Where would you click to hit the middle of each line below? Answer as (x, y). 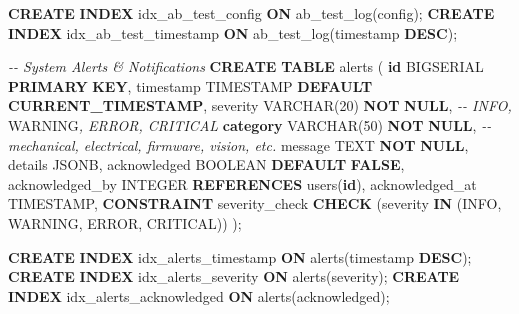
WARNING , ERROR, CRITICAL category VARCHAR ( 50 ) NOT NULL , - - (250, 124)
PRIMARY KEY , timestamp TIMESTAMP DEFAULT (190, 85)
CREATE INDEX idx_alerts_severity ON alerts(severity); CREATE (234, 276)
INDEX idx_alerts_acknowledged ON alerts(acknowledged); (199, 295)
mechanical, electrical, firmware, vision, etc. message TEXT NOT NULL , (238, 144)
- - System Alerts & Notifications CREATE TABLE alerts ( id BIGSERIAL (246, 66)
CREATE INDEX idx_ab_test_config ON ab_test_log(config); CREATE (251, 13)
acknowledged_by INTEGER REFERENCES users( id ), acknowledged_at (242, 183)
